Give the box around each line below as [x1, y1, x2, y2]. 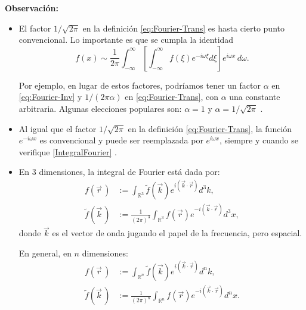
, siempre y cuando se [219, 134, 298, 146]
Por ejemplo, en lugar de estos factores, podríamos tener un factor [18, 79, 261, 91]
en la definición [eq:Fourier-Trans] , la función [128, 122, 292, 134]
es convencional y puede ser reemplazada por [39, 134, 203, 146]
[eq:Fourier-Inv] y [18, 90, 82, 103]
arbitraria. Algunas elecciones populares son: [18, 102, 182, 114]
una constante [229, 90, 280, 103]
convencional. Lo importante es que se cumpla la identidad [18, 33, 234, 46]
